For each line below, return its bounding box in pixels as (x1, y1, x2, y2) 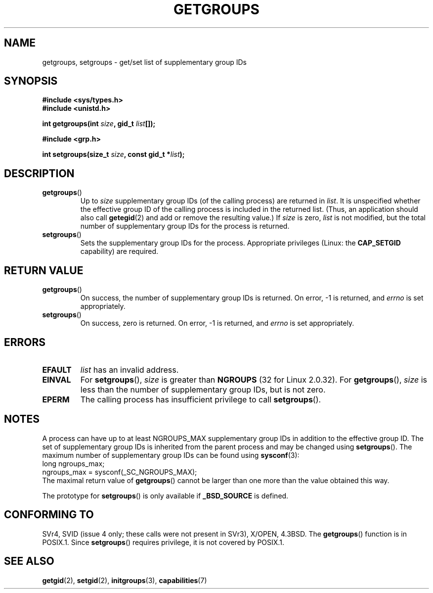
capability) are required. (80, 247, 159, 256)
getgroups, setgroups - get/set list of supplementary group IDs (42, 57, 247, 66)
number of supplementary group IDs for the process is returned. (80, 222, 290, 231)
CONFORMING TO (4, 508, 94, 521)
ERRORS (4, 336, 46, 348)
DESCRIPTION (4, 167, 75, 180)
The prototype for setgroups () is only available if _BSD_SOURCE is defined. (42, 491, 289, 500)
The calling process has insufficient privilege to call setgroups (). (80, 394, 321, 404)
